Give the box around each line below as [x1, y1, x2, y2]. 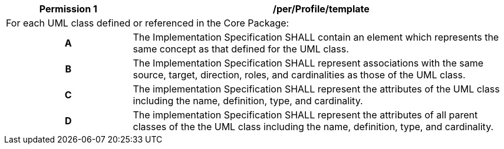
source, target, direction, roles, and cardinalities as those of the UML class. [133, 69, 466, 81]
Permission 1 [39, 3, 97, 15]
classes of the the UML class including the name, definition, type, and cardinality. [133, 121, 494, 133]
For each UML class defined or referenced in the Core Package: [6, 17, 289, 29]
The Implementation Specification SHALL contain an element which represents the [133, 31, 499, 43]
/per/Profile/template [272, 3, 370, 15]
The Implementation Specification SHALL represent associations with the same [133, 57, 484, 69]
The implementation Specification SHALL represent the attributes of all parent [133, 109, 478, 121]
